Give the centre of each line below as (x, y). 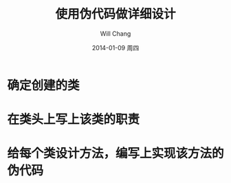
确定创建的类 (44, 85)
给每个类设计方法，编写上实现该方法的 (116, 154)
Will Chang (115, 33)
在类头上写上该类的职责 (74, 119)
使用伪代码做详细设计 (115, 14)
